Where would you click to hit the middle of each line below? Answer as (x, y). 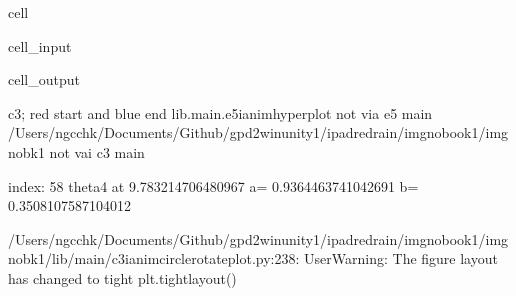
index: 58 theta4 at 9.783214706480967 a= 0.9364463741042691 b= (213, 185)
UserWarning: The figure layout (401, 258)
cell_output (44, 79)
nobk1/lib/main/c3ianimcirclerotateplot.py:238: (154, 258)
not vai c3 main (97, 151)
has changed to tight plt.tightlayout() (122, 277)
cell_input (40, 45)
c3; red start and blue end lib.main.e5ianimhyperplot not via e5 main (220, 112)
